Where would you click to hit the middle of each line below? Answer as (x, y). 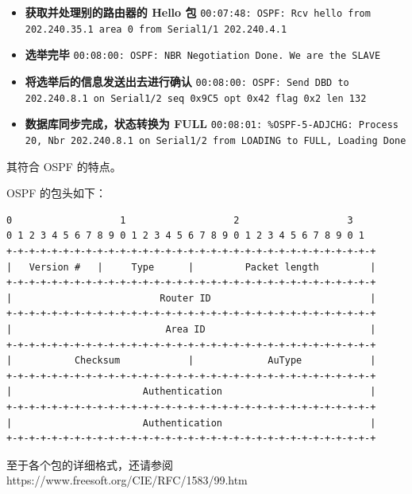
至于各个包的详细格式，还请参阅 (90, 464)
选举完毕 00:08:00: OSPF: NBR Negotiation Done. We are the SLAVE (203, 54)
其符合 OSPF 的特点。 (64, 166)
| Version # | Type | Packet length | (191, 267)
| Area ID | (191, 329)
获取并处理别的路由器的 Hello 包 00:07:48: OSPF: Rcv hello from (198, 12)
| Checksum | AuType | (191, 361)
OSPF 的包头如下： (57, 193)
